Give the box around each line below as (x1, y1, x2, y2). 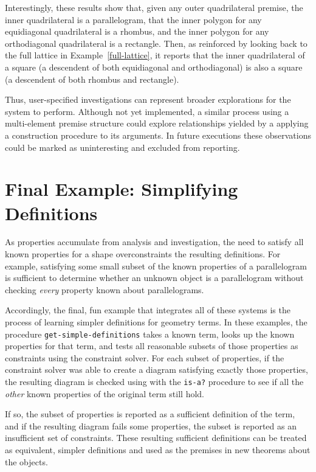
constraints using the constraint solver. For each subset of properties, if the (5, 351, 284, 364)
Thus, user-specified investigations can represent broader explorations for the (5, 93, 291, 106)
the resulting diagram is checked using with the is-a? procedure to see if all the (5, 375, 304, 388)
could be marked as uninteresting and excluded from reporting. (5, 141, 240, 153)
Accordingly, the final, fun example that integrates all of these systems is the (5, 304, 290, 316)
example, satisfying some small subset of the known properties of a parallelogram (5, 259, 307, 272)
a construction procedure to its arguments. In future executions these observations (5, 128, 311, 141)
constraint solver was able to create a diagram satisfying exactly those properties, (5, 363, 308, 376)
